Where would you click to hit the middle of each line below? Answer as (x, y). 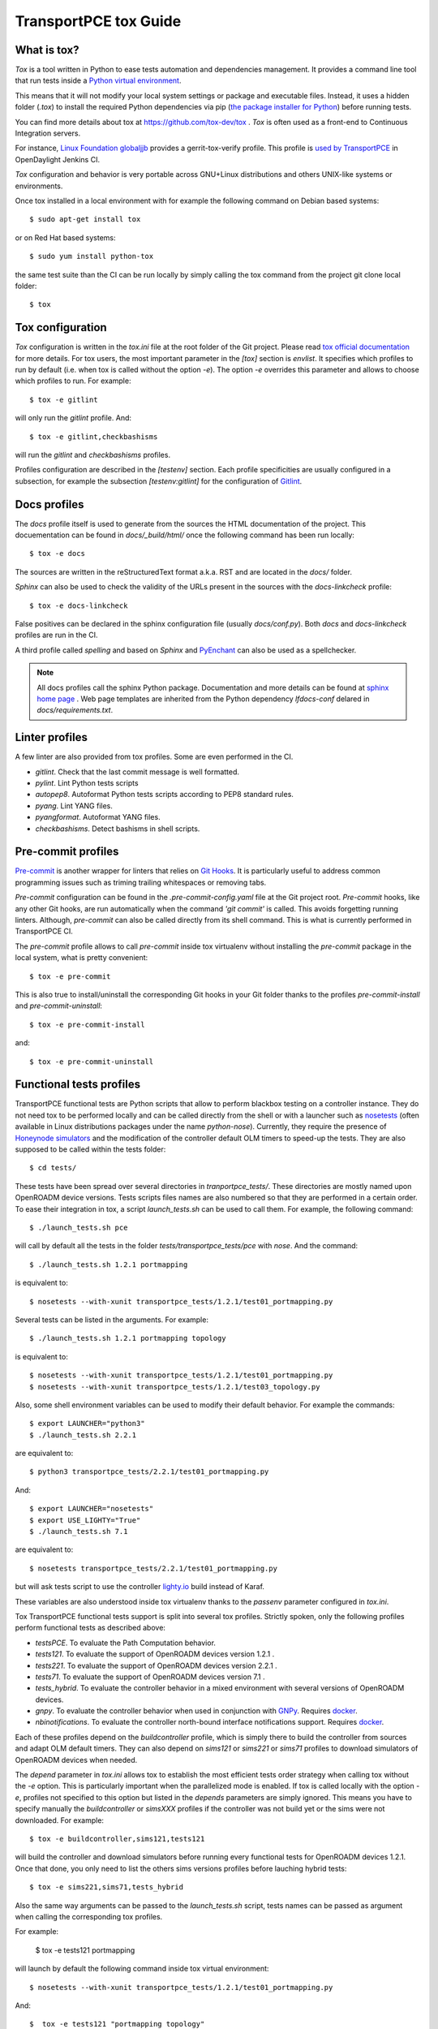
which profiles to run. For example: (73, 381)
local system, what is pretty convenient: (82, 958)
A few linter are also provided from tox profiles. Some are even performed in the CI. (154, 757)
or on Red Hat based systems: (66, 237)
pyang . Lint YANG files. (74, 806)
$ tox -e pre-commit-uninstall (92, 1062)
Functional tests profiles (78, 1085)
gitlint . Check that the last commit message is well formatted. (137, 772)
